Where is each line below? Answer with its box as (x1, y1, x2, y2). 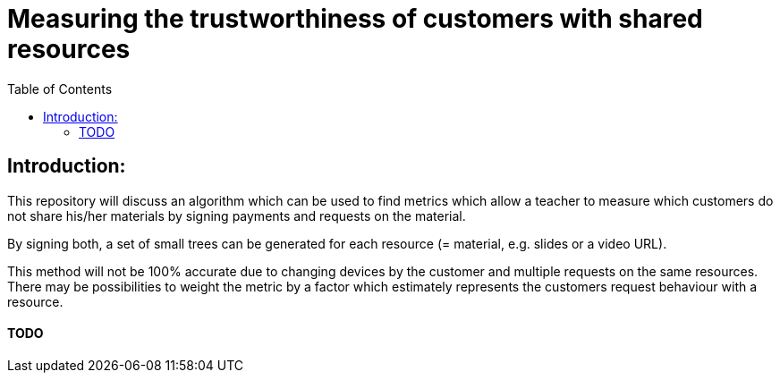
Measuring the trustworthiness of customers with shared (7, 4, 703, 34)
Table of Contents (7, 80, 113, 97)
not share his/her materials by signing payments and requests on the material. (7, 207, 466, 224)
